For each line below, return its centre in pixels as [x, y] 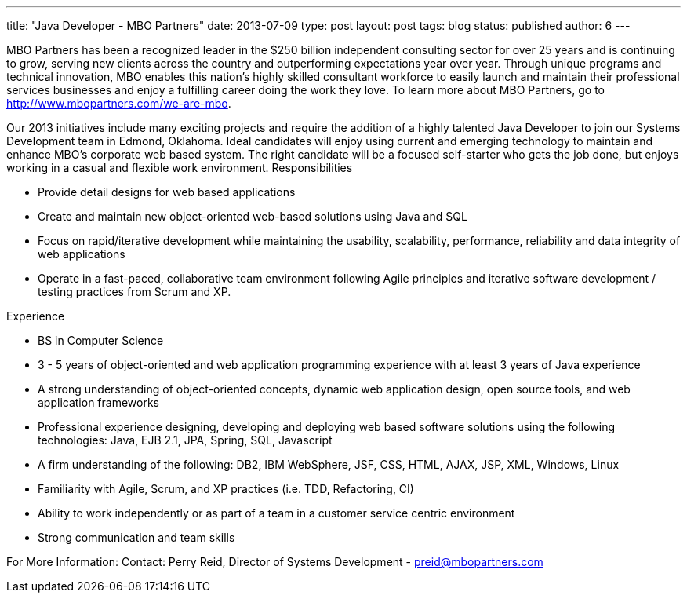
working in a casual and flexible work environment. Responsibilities [180, 168]
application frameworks [99, 402]
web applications [82, 254]
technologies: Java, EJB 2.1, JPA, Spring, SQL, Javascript [185, 440]
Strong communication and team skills [136, 537]
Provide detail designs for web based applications [167, 192]
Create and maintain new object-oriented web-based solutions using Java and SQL [253, 216]
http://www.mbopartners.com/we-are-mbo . [119, 103]
